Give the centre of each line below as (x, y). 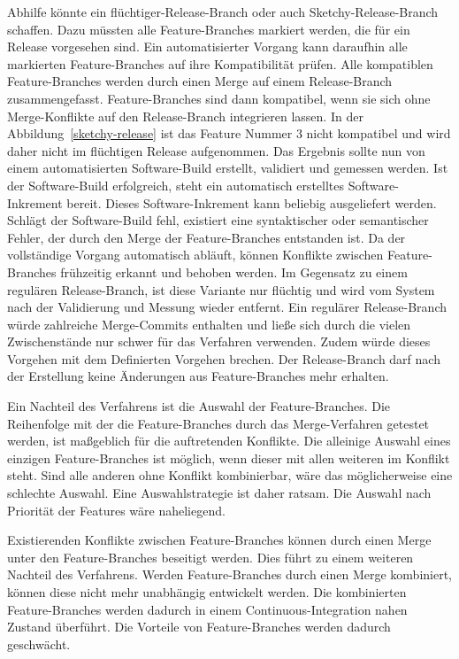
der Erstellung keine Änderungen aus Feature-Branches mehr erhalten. (198, 376)
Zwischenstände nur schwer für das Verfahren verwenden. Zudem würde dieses (219, 341)
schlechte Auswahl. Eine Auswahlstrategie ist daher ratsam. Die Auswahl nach (219, 493)
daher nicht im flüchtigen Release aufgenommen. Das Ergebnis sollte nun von (216, 150)
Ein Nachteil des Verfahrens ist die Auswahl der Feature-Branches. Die (199, 406)
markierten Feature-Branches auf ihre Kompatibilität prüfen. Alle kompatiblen (220, 63)
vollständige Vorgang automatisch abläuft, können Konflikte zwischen (195, 255)
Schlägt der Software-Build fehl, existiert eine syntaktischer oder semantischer (218, 220)
